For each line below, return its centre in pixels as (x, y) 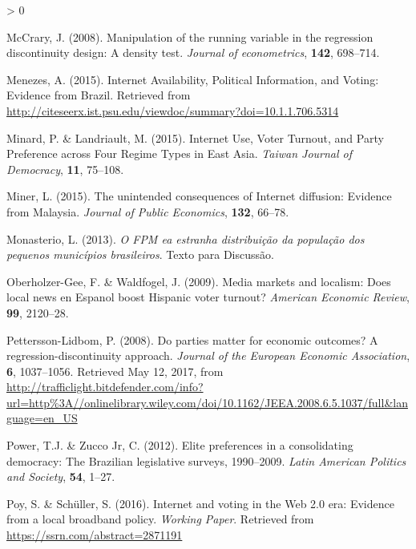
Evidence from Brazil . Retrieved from (99, 95)
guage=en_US (42, 418)
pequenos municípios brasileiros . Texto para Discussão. (140, 254)
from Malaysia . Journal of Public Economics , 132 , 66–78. (148, 211)
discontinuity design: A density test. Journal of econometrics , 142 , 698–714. (193, 52)
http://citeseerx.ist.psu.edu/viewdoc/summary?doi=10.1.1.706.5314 (173, 110)
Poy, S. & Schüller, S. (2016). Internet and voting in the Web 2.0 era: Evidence (200, 503)
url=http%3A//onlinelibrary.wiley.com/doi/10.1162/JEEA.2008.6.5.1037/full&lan (207, 402)
